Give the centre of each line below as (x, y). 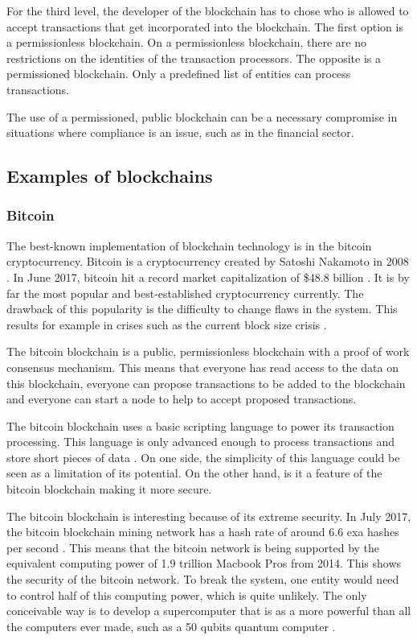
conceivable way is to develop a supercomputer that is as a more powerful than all (209, 611)
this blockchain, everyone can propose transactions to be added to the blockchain (206, 383)
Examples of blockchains (110, 176)
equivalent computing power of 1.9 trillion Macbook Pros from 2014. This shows (204, 563)
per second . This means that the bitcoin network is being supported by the (193, 547)
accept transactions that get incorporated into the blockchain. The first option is (205, 26)
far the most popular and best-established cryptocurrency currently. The (185, 293)
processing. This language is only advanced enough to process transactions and (200, 442)
